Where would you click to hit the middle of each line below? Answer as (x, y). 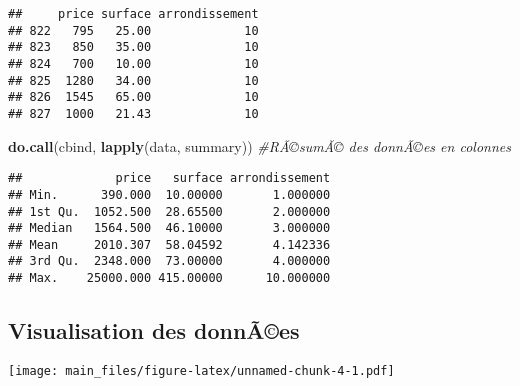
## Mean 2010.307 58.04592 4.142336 (169, 244)
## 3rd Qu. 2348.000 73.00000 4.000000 (169, 261)
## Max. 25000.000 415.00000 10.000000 (169, 278)
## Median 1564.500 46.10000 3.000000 (169, 228)
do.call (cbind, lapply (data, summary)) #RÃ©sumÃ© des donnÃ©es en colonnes (259, 145)
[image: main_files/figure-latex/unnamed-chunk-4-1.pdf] (201, 370)
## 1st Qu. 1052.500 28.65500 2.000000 (169, 211)
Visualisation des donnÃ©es (154, 330)
